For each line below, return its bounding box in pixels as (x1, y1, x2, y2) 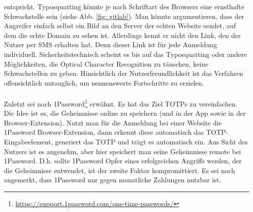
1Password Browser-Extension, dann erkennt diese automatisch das (4, 127, 204, 137)
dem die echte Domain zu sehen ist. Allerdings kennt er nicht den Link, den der (4, 30, 241, 40)
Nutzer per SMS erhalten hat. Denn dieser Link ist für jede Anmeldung (4, 39, 217, 50)
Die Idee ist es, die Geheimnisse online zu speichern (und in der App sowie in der (4, 108, 246, 118)
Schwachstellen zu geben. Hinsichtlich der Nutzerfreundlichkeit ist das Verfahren (4, 68, 243, 78)
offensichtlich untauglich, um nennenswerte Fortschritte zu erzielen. (4, 77, 204, 88)
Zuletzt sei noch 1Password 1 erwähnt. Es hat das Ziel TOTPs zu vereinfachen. (4, 97, 237, 108)
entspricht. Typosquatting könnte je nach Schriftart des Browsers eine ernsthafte (4, 1, 244, 11)
